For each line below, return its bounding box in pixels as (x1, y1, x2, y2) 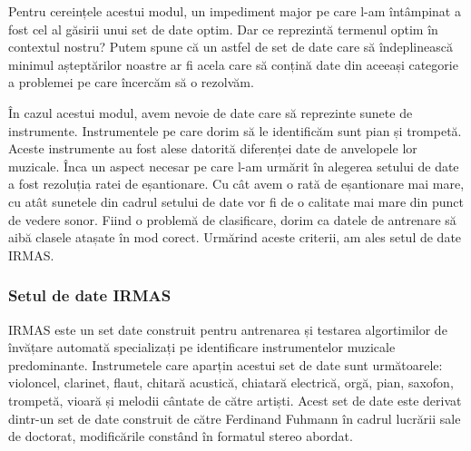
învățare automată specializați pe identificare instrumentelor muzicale (8, 338, 396, 357)
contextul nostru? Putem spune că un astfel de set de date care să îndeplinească (8, 37, 453, 56)
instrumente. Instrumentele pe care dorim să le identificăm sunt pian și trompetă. (8, 121, 462, 140)
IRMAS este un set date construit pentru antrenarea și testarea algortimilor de (8, 319, 447, 338)
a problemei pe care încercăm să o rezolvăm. (8, 73, 254, 92)
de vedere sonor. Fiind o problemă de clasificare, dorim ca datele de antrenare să (8, 210, 456, 229)
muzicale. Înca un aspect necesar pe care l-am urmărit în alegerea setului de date (8, 156, 459, 175)
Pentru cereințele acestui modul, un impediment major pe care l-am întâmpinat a (8, 2, 461, 20)
